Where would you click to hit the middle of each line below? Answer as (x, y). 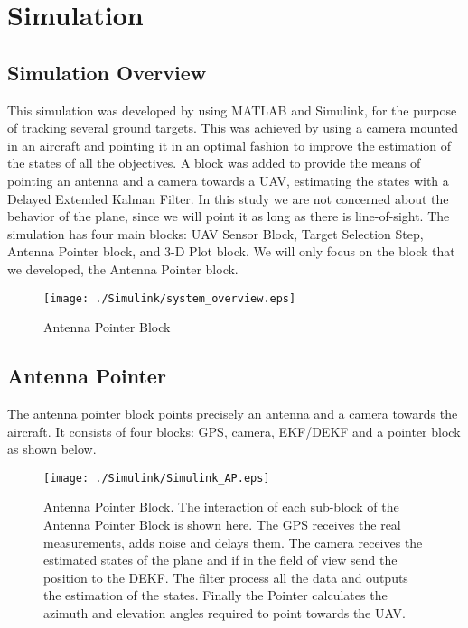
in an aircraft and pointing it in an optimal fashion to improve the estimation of (229, 145)
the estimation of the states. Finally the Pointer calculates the (215, 595)
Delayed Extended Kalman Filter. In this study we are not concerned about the (228, 198)
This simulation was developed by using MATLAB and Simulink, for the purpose (232, 110)
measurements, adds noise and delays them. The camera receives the (233, 542)
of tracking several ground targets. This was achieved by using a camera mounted (233, 128)
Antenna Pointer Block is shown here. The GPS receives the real (222, 524)
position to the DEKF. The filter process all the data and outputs (226, 577)
